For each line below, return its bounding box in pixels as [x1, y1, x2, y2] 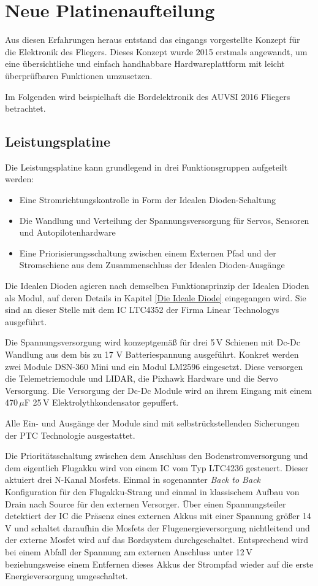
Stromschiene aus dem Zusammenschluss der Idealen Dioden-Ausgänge [19, 258, 285, 271]
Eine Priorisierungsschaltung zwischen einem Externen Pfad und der [19, 246, 276, 259]
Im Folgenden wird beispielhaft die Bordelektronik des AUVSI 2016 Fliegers [5, 90, 290, 102]
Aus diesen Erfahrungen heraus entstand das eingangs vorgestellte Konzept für [5, 33, 300, 46]
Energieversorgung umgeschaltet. [5, 569, 128, 582]
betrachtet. [5, 102, 46, 115]
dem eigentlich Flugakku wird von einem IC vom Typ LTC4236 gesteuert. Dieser [5, 461, 309, 474]
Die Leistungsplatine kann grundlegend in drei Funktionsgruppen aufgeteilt [5, 160, 288, 173]
